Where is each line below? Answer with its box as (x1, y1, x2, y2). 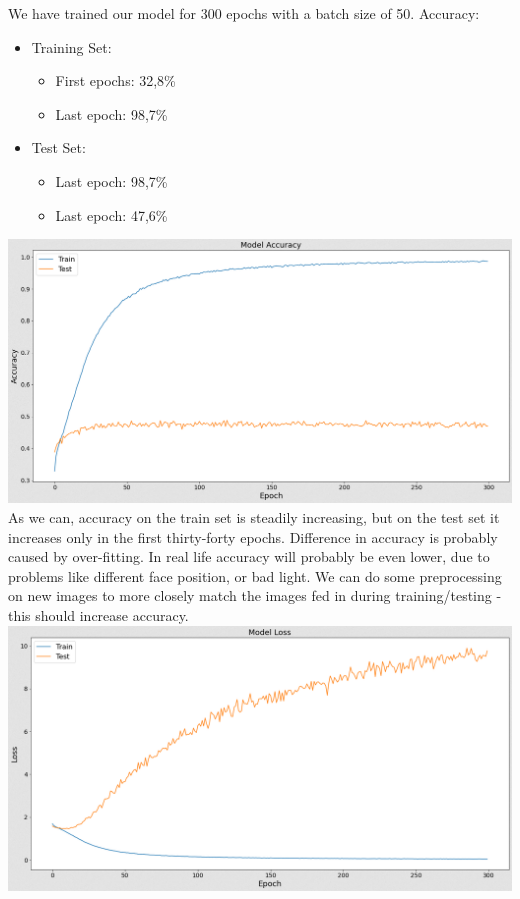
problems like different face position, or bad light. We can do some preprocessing (8, 565, 502, 586)
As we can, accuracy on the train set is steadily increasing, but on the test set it (8, 507, 500, 528)
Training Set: (31, 36, 112, 57)
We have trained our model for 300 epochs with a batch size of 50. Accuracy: (8, 3, 480, 23)
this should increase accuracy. (8, 605, 189, 626)
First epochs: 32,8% (55, 70, 176, 91)
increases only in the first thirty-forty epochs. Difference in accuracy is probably (8, 526, 498, 547)
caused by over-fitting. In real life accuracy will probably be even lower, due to (8, 546, 490, 567)
